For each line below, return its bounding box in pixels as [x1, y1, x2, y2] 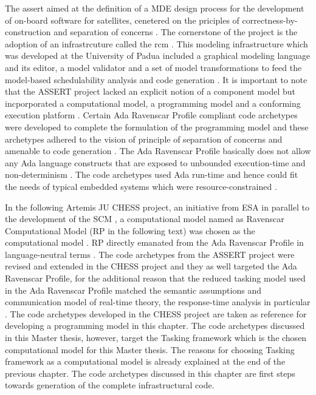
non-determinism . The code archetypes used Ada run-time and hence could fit [5, 168, 298, 181]
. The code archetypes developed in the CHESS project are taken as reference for [5, 307, 307, 320]
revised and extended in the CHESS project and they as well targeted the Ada [5, 260, 297, 272]
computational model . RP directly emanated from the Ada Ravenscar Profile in [5, 236, 304, 249]
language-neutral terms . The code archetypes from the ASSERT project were [5, 248, 295, 260]
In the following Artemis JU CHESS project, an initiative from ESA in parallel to [5, 200, 309, 213]
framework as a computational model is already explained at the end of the [5, 355, 286, 368]
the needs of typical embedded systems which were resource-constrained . [5, 180, 277, 192]
